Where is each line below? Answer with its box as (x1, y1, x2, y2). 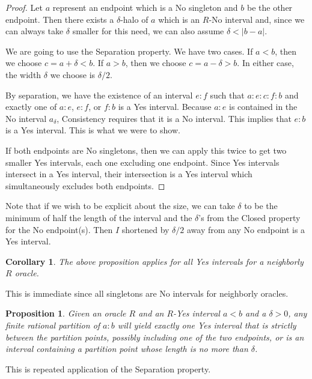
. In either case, (237, 56, 294, 69)
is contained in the (229, 100, 298, 113)
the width (5, 68, 41, 80)
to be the (244, 199, 278, 212)
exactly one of (5, 100, 57, 113)
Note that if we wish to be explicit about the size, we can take (5, 199, 235, 212)
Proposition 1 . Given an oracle (5, 307, 126, 320)
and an (138, 307, 164, 320)
